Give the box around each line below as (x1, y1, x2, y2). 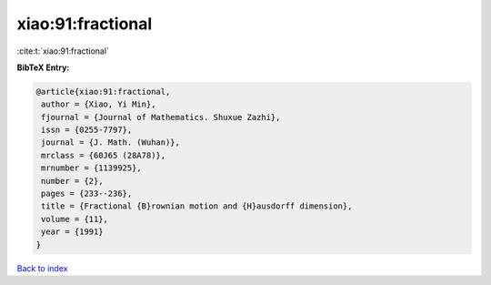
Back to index (16, 262, 68, 273)
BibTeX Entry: (16, 62, 70, 73)
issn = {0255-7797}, (41, 125, 133, 136)
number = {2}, (41, 176, 104, 186)
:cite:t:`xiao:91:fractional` (16, 46, 109, 56)
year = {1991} (41, 227, 104, 237)
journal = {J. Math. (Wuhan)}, (41, 137, 181, 148)
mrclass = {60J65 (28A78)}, (41, 150, 166, 160)
